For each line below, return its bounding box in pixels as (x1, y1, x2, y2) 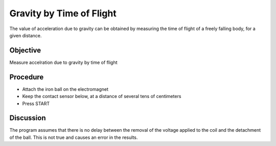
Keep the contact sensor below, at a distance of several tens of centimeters (22, 93, 181, 100)
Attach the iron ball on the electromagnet (22, 86, 108, 92)
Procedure (9, 72, 44, 81)
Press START (22, 100, 50, 107)
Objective (9, 46, 41, 55)
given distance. (9, 32, 42, 38)
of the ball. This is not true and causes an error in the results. (9, 134, 138, 140)
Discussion (9, 114, 46, 123)
